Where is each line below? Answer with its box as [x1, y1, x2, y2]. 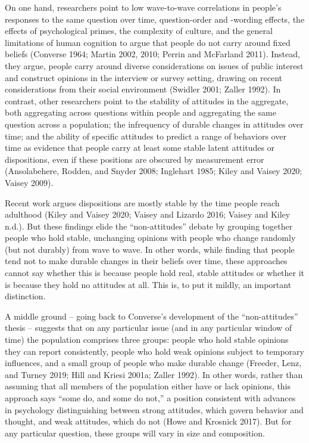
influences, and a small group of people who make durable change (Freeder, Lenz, [5, 357, 302, 369]
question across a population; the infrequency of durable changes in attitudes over [5, 117, 304, 130]
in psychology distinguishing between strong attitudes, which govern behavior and [5, 403, 304, 416]
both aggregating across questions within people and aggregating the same [5, 106, 276, 119]
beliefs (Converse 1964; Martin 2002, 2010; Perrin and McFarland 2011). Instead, [5, 48, 300, 60]
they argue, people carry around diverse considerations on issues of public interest [5, 59, 304, 72]
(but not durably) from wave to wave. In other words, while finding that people [5, 243, 295, 255]
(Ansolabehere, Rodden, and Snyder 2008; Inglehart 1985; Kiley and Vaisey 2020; [5, 165, 302, 177]
